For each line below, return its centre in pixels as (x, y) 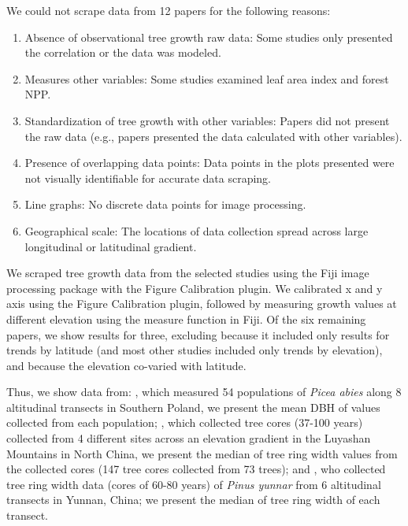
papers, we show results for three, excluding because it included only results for (198, 334)
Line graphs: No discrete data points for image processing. (165, 204)
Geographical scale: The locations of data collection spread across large (197, 230)
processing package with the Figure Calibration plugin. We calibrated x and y (195, 288)
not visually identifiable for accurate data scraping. (148, 178)
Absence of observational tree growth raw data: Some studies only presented (209, 37)
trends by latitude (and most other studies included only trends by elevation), (195, 350)
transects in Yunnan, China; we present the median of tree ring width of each (193, 500)
